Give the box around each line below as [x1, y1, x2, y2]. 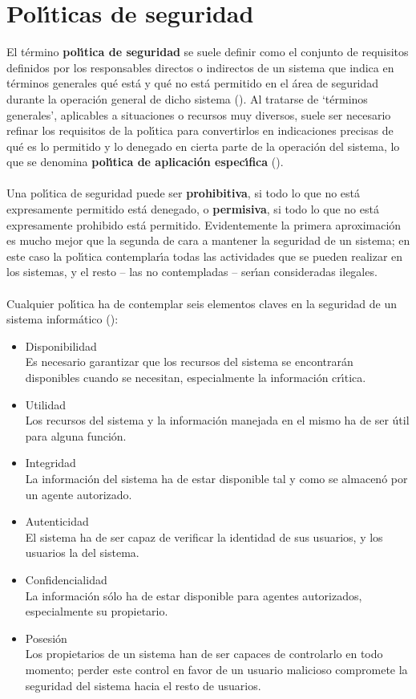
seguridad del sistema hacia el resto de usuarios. [25, 677, 261, 693]
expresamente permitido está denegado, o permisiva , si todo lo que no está [6, 201, 379, 217]
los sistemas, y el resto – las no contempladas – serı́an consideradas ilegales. [6, 263, 378, 280]
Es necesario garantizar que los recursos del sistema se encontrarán [25, 353, 353, 370]
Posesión [25, 629, 67, 646]
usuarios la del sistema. [25, 544, 139, 561]
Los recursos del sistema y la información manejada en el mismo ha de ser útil [25, 412, 410, 429]
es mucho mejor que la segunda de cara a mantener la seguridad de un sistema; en [6, 232, 410, 249]
